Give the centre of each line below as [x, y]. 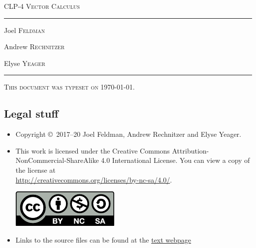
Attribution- [191, 150]
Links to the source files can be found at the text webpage [103, 239]
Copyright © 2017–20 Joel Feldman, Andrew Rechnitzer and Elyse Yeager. [128, 134]
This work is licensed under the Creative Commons [93, 150]
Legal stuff [31, 113]
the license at [35, 170]
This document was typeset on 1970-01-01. [69, 87]
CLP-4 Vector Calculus [42, 6]
